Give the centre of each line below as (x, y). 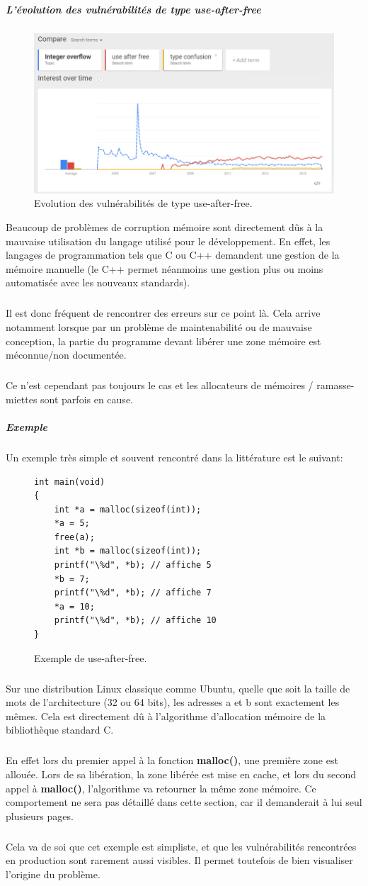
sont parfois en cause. (87, 399)
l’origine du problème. (53, 874)
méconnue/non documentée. (66, 355)
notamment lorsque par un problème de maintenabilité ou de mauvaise (159, 327)
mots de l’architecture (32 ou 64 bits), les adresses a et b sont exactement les (173, 702)
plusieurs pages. (40, 815)
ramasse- (335, 385)
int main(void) (70, 482)
